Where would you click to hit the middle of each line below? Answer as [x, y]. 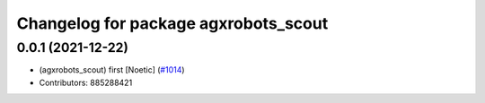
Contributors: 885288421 [86, 82]
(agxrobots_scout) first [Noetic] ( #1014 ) [112, 70]
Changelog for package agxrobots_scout [172, 23]
